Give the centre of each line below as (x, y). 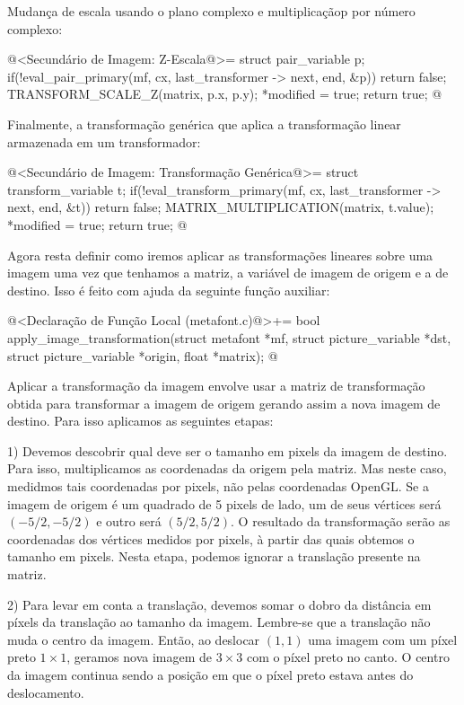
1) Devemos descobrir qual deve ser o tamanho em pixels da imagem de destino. (228, 450)
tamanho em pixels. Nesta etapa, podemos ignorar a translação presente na (214, 556)
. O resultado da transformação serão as (341, 521)
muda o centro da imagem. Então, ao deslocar (134, 639)
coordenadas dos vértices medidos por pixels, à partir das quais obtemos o (211, 538)
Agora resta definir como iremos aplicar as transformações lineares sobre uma (220, 255)
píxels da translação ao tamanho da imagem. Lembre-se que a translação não (219, 622)
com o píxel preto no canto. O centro (348, 657)
